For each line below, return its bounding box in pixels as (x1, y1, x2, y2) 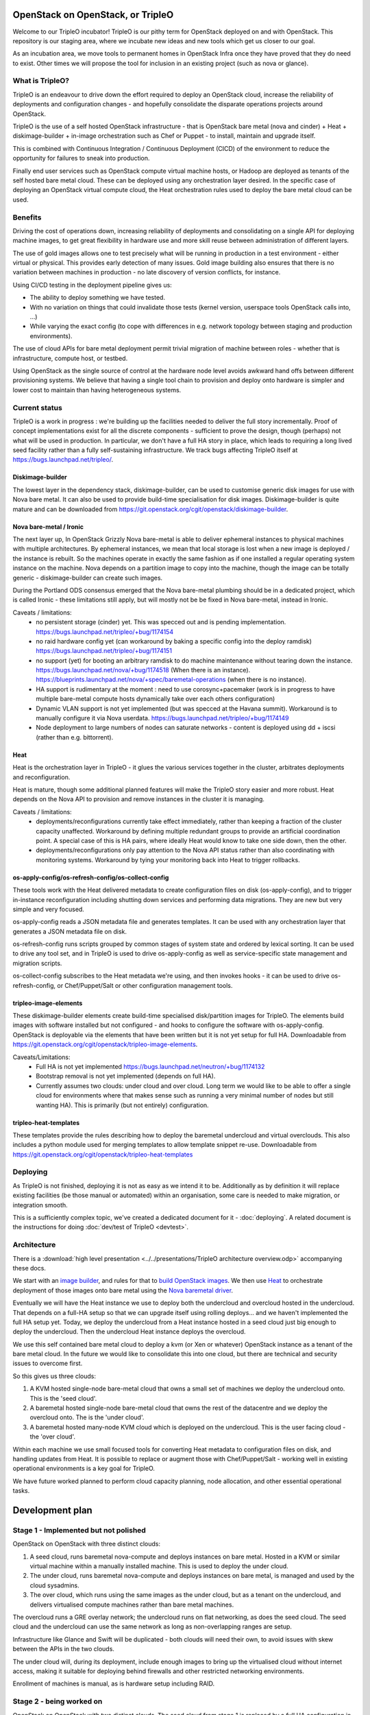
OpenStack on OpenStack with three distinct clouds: (12, 1540, 161, 1548)
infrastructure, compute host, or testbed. (12, 354, 128, 362)
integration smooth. (12, 1200, 68, 1209)
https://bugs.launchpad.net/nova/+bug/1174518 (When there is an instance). (36, 666, 251, 674)
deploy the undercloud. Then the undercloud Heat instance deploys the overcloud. (12, 1327, 246, 1336)
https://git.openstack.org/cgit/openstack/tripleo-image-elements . (12, 1040, 198, 1049)
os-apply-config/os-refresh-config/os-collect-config (12, 873, 169, 882)
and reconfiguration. (12, 772, 71, 781)
